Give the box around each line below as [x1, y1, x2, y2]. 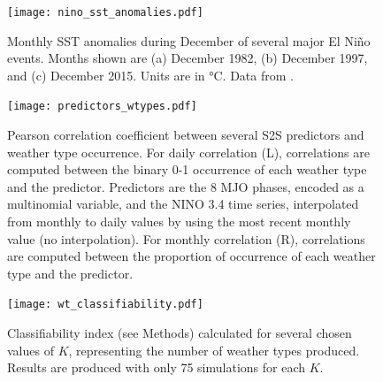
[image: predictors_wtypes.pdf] [7, 100, 197, 113]
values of [7, 340, 54, 359]
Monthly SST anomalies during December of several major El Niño [7, 31, 371, 50]
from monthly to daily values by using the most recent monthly [7, 212, 351, 231]
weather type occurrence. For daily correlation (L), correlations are [7, 142, 370, 161]
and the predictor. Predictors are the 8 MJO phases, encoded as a [7, 177, 364, 195]
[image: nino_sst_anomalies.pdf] [7, 6, 203, 19]
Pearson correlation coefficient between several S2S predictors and [7, 126, 364, 144]
